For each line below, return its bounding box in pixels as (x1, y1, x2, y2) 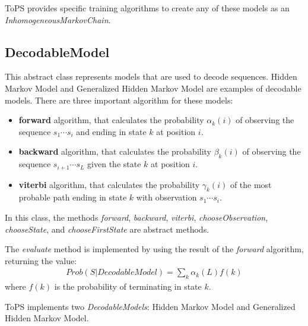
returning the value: (5, 254, 77, 267)
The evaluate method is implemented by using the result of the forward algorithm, (5, 243, 304, 255)
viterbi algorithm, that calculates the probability (18, 178, 200, 190)
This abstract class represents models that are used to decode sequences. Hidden (5, 70, 297, 83)
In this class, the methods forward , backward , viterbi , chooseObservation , (5, 211, 268, 223)
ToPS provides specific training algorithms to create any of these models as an (5, 2, 290, 14)
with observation (136, 191, 197, 203)
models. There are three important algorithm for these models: (5, 93, 233, 106)
